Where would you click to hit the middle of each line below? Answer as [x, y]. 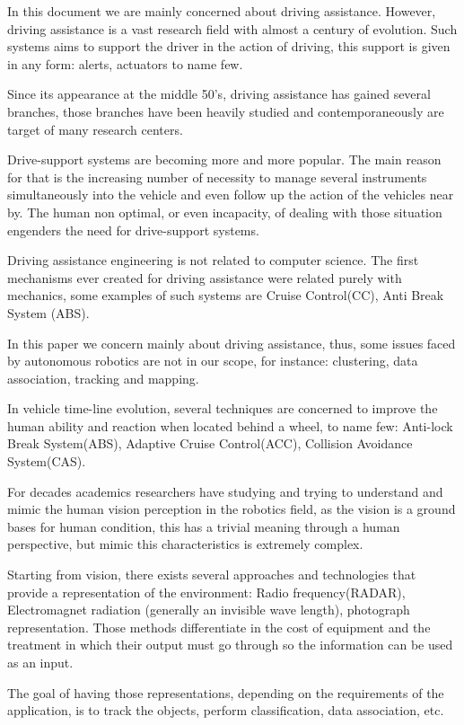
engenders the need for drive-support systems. [133, 230]
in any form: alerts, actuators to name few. [125, 63]
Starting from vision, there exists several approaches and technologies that [212, 575]
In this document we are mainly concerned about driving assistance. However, [222, 11]
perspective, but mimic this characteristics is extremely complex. [185, 544]
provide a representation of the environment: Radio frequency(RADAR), [206, 592]
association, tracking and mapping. [103, 378]
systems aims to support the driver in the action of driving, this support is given [229, 46]
